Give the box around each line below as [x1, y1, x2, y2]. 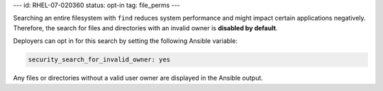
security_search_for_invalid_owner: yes [28, 56, 170, 63]
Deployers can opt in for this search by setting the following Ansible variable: [13, 37, 238, 45]
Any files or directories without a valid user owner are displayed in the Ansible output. [13, 74, 264, 83]
